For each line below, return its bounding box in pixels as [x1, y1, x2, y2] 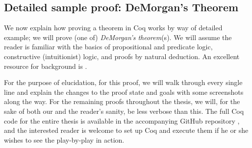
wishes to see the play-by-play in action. [4, 134, 125, 145]
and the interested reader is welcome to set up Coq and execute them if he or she [4, 125, 249, 135]
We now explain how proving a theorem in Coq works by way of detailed [4, 22, 223, 33]
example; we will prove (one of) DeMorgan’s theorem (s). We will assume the [4, 32, 232, 42]
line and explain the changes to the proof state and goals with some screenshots [4, 86, 244, 97]
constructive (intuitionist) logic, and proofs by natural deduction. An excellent [4, 51, 240, 61]
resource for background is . [4, 61, 87, 71]
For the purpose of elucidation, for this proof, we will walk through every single [4, 77, 243, 87]
